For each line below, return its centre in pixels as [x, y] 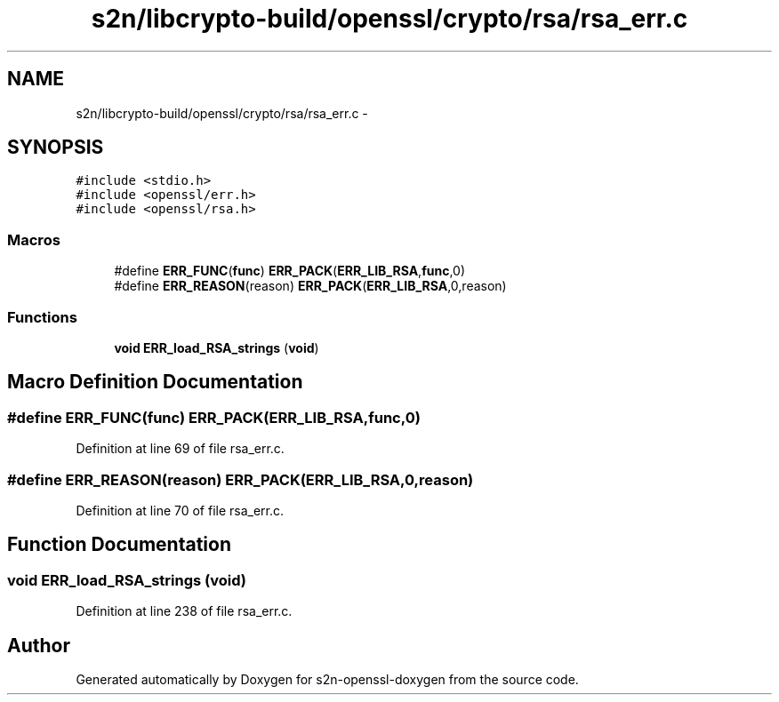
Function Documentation [119, 545]
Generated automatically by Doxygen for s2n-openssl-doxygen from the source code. [327, 679]
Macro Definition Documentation [155, 382]
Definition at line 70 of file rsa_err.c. [180, 510]
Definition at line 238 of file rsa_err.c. [184, 611]
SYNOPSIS [56, 148]
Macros [34, 239]
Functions [42, 317]
